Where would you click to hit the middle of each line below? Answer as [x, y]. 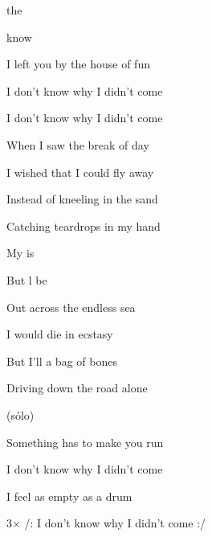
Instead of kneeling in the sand [82, 199]
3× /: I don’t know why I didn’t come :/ [106, 523]
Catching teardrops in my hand [84, 225]
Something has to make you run [85, 442]
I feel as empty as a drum [69, 496]
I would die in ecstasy [60, 334]
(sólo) [20, 414]
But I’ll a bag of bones [62, 361]
